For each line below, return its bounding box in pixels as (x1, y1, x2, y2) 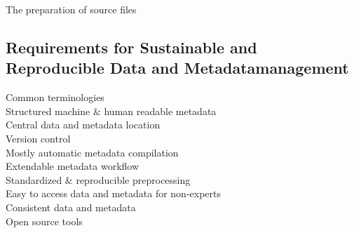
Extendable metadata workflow (6, 159, 139, 173)
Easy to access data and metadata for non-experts (6, 186, 222, 201)
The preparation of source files (6, 2, 137, 16)
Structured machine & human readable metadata (6, 103, 217, 118)
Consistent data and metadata (6, 199, 136, 214)
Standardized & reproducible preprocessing (6, 172, 191, 187)
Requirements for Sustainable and (6, 36, 257, 58)
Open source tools (6, 213, 83, 228)
